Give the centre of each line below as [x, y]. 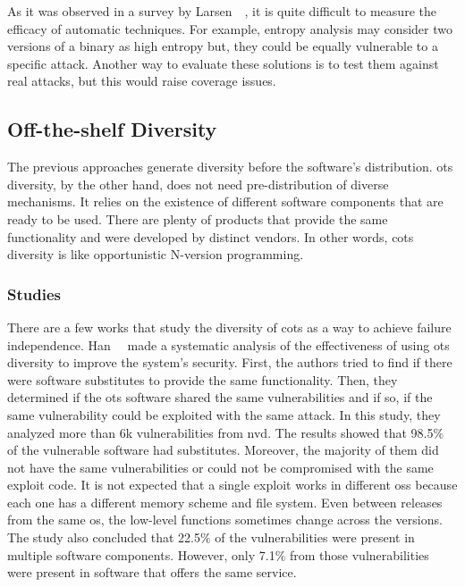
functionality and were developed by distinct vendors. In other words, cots [211, 236]
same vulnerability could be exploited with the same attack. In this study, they [224, 414]
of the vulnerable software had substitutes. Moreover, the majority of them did [223, 450]
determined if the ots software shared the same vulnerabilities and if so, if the [220, 397]
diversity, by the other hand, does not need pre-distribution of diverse [198, 184]
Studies [34, 293]
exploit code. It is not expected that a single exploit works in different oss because [232, 485]
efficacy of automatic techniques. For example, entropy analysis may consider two [230, 28]
